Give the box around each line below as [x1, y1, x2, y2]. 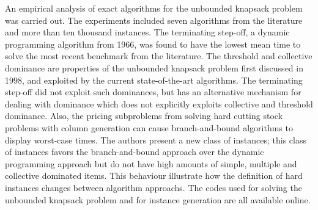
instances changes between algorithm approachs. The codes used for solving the [5, 181, 302, 194]
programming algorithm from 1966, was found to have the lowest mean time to [5, 37, 301, 50]
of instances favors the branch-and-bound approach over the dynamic [5, 145, 264, 158]
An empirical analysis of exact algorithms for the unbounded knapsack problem [5, 2, 303, 14]
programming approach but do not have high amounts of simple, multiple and [5, 157, 297, 170]
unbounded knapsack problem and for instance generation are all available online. [5, 193, 311, 206]
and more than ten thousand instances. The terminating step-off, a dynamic [5, 26, 290, 38]
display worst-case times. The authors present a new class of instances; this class [5, 133, 306, 146]
